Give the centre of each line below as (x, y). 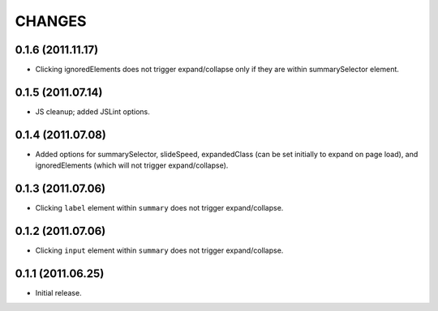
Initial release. (58, 292)
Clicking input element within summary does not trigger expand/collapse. (159, 250)
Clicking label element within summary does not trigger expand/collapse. (159, 208)
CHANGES (51, 21)
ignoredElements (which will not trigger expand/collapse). (132, 165)
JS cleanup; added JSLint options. (92, 111)
